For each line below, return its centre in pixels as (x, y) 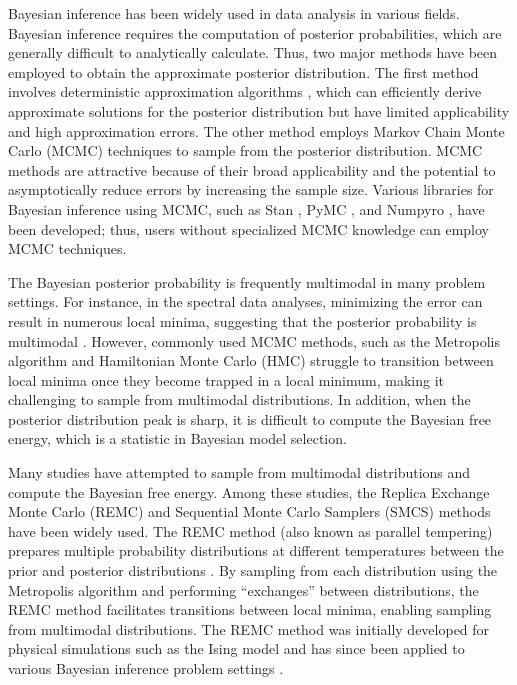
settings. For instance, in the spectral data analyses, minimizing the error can (245, 301)
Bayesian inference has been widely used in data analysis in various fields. (234, 13)
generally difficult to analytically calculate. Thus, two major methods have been (253, 52)
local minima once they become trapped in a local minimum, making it (226, 379)
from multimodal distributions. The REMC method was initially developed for (249, 628)
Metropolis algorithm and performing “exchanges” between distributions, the (243, 589)
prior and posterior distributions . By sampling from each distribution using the (253, 570)
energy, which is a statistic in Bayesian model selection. (177, 438)
